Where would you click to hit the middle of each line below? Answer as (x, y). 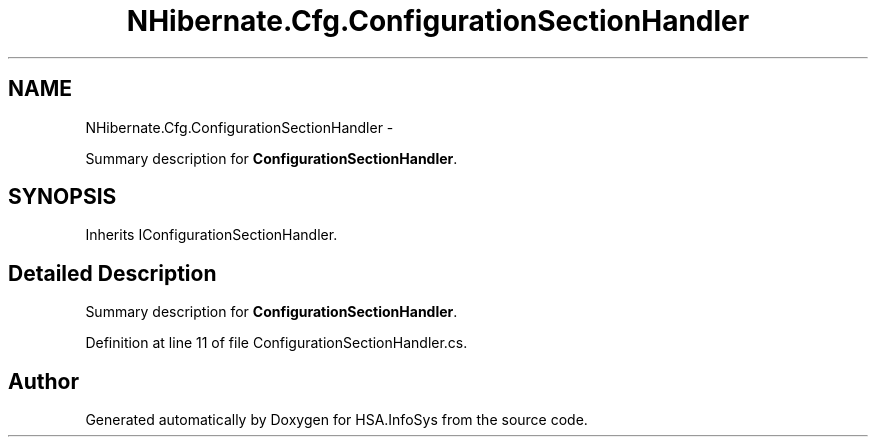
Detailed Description (112, 273)
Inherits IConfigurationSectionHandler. (211, 235)
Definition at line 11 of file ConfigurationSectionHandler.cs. (276, 343)
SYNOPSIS (62, 197)
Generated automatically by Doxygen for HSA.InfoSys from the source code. (336, 420)
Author (43, 381)
